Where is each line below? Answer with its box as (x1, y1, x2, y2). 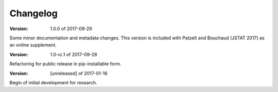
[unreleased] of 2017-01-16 (50, 70, 108, 76)
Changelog (9, 8, 58, 19)
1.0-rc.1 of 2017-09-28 (50, 51, 97, 57)
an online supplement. (9, 42, 57, 48)
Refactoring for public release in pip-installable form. (9, 61, 121, 67)
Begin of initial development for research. (9, 79, 97, 85)
